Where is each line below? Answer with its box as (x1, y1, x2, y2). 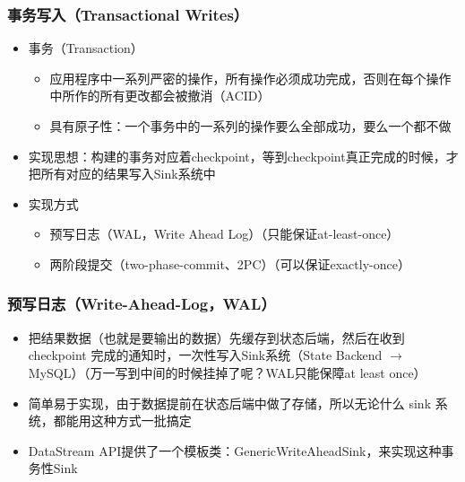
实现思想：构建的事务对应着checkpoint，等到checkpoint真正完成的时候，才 (28, 146, 459, 165)
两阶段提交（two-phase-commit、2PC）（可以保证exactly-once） (49, 254, 410, 273)
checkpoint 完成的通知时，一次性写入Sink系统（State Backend (28, 346, 383, 364)
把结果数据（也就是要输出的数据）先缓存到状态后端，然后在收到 (28, 328, 405, 346)
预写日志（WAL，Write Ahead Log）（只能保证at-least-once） (49, 224, 400, 243)
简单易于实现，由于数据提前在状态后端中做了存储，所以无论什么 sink (28, 393, 432, 412)
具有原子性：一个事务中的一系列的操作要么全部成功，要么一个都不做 (49, 117, 452, 135)
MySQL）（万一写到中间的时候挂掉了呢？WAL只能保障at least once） (28, 363, 426, 381)
